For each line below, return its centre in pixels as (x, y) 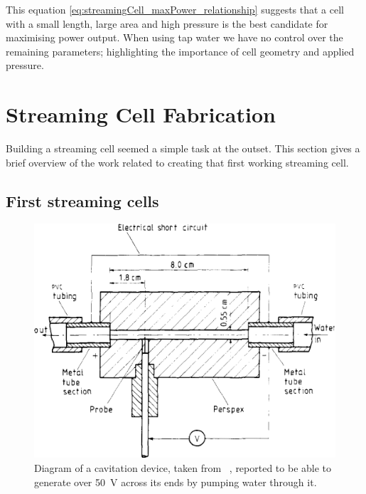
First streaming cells (82, 200)
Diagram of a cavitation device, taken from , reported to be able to (183, 467)
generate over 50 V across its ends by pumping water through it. (176, 482)
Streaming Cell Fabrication (141, 114)
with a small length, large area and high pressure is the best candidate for (167, 23)
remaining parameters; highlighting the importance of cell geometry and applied (180, 51)
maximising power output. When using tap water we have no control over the (174, 37)
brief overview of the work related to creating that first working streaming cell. (177, 162)
